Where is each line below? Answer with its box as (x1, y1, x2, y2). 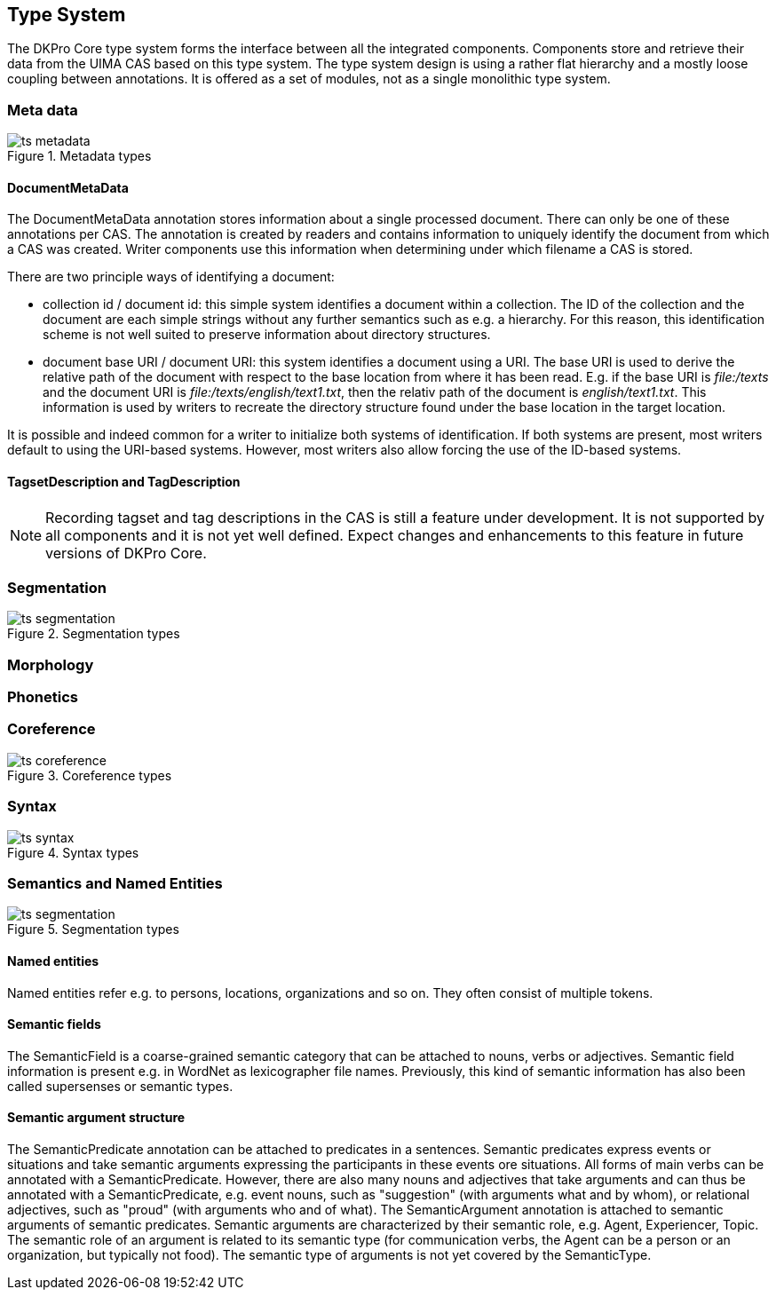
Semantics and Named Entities (7, 874, 223, 892)
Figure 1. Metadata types (7, 148, 152, 164)
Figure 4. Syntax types (7, 844, 139, 860)
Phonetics (7, 688, 78, 707)
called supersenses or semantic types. (7, 1078, 234, 1094)
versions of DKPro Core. (45, 543, 207, 562)
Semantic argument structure (7, 1110, 186, 1126)
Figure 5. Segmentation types (7, 921, 179, 937)
